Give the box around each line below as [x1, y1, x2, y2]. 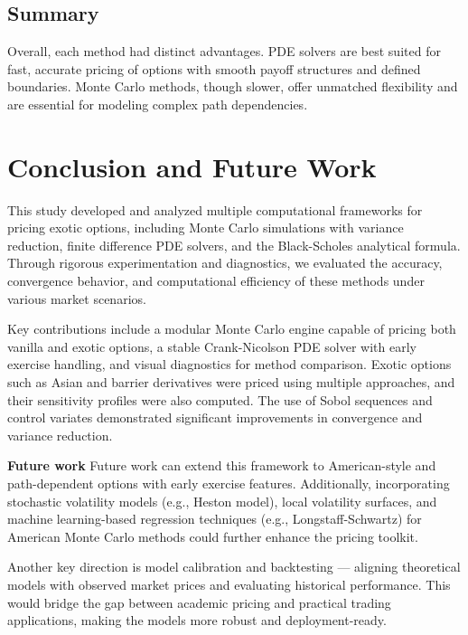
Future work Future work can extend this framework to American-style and [7, 456, 436, 475]
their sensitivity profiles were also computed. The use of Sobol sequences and [7, 390, 433, 409]
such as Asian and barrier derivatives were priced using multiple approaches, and [7, 373, 455, 392]
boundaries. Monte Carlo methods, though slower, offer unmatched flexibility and [7, 77, 458, 96]
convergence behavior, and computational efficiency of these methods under [7, 271, 425, 290]
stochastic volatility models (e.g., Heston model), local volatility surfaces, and [7, 491, 437, 510]
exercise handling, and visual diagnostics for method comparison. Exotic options [7, 355, 452, 374]
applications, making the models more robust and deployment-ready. [7, 611, 387, 630]
